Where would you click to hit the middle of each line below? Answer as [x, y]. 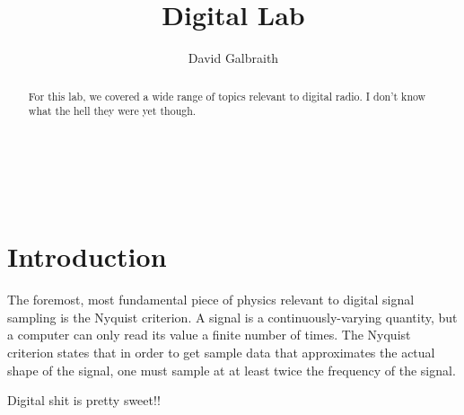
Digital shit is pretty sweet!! [84, 400]
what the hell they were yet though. [112, 111]
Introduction [87, 256]
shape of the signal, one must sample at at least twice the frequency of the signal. [232, 370]
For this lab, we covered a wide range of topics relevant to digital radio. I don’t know [227, 96]
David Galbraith [233, 58]
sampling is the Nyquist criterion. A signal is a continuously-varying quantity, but [232, 317]
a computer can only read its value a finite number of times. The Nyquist [209, 335]
